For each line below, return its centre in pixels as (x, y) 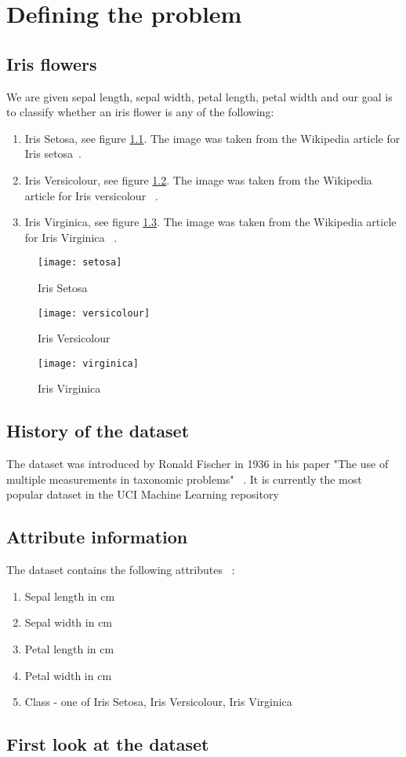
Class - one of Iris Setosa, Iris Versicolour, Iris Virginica (158, 702)
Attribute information (97, 537)
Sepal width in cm (69, 622)
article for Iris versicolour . (91, 195)
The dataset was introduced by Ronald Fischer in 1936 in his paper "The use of (198, 464)
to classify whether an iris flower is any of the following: (140, 112)
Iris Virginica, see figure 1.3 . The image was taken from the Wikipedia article (210, 222)
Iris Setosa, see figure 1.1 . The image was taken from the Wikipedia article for (212, 138)
